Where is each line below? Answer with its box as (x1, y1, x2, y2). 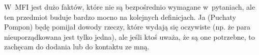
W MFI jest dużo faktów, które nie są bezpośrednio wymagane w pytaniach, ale (4, 2, 255, 12)
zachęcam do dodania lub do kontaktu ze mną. (4, 41, 150, 52)
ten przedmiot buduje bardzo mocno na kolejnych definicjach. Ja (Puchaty (4, 11, 236, 22)
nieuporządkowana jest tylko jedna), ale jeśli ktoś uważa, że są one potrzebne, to (4, 31, 255, 42)
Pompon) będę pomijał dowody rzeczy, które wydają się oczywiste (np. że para (4, 21, 250, 32)
